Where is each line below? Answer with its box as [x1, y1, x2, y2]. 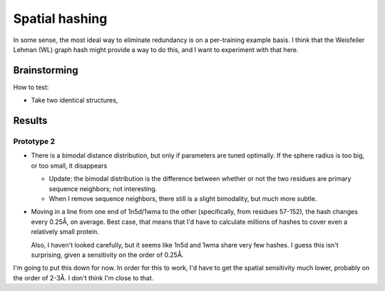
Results [13, 115, 48, 127]
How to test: [13, 83, 49, 91]
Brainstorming [13, 64, 78, 76]
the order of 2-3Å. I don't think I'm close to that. [13, 273, 154, 282]
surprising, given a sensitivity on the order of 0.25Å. [31, 250, 184, 259]
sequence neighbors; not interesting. [48, 184, 158, 193]
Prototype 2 [13, 136, 56, 146]
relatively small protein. [31, 228, 99, 236]
